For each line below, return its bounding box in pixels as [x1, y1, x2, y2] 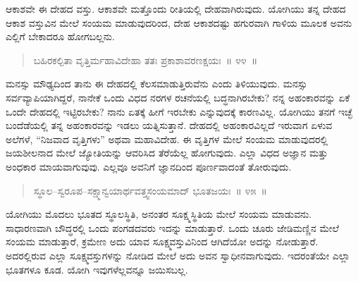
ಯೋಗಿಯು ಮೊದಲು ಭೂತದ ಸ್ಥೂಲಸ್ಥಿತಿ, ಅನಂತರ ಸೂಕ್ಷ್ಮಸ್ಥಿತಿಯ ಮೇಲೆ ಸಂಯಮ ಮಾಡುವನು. [6, 207, 312, 221]
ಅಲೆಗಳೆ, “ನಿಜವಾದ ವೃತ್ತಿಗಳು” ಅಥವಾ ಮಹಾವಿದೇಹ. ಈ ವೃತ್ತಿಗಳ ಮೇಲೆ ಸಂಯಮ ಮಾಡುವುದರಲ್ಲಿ [6, 131, 328, 146]
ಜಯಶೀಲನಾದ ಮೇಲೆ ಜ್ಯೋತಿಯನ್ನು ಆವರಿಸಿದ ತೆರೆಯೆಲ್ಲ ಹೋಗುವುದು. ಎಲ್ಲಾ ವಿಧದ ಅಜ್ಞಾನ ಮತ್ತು [6, 145, 328, 160]
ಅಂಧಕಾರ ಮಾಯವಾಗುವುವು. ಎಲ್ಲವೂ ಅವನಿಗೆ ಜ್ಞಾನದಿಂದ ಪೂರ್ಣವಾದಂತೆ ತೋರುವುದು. [6, 159, 292, 173]
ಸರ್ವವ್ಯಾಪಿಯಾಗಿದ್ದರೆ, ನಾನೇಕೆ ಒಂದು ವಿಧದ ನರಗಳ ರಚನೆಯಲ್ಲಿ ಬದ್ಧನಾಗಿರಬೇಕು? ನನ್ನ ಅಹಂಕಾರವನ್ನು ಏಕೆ [6, 90, 350, 104]
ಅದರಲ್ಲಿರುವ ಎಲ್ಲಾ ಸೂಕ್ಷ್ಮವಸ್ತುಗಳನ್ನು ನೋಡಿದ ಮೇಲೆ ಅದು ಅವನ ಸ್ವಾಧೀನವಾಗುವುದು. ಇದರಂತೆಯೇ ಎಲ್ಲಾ [6, 247, 350, 262]
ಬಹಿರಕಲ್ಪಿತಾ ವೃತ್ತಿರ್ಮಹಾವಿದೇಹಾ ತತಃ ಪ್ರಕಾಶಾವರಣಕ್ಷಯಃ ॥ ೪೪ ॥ [33, 52, 258, 67]
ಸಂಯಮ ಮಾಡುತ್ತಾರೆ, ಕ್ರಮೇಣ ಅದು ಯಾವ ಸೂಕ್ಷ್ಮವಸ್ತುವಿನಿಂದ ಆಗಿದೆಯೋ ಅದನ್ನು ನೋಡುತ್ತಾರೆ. [6, 234, 319, 249]
